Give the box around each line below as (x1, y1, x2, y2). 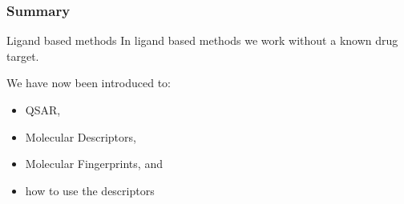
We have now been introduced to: (6, 74, 171, 91)
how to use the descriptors (25, 182, 155, 198)
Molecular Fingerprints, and (25, 155, 163, 172)
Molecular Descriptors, (25, 128, 136, 145)
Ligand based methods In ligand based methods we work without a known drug (6, 32, 398, 49)
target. (6, 47, 39, 64)
